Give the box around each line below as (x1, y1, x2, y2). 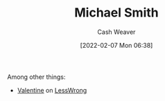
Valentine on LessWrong (17, 86, 87, 94)
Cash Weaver (97, 28, 136, 36)
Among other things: (7, 73, 66, 81)
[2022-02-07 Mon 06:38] (80, 41, 153, 49)
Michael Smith (74, 5, 159, 21)
